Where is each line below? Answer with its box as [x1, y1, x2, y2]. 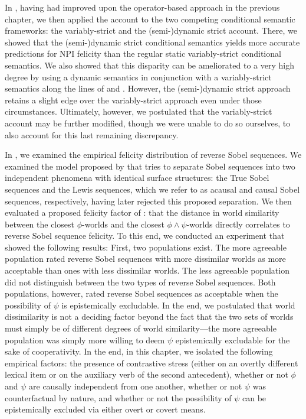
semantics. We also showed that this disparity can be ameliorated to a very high [5, 59, 294, 71]
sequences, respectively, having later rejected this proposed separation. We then [5, 194, 292, 207]
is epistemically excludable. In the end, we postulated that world [61, 298, 295, 311]
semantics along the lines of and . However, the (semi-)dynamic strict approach [5, 82, 291, 95]
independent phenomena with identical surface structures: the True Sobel [5, 171, 269, 184]
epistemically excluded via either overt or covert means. [5, 403, 206, 415]
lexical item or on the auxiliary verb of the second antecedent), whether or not [5, 368, 288, 381]
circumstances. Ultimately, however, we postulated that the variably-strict [5, 105, 272, 118]
